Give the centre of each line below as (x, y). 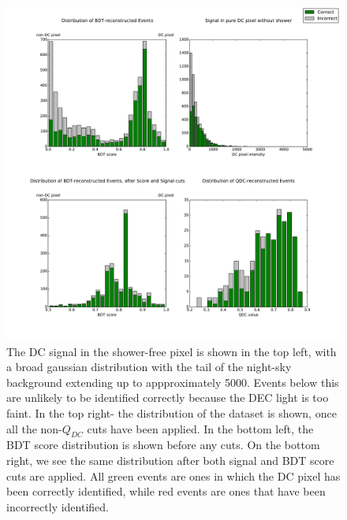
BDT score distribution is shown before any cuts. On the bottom (163, 445)
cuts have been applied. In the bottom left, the (200, 428)
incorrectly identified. (58, 506)
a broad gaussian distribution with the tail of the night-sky (149, 367)
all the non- (34, 428)
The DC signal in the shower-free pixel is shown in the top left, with (172, 351)
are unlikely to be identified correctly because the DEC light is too (168, 397)
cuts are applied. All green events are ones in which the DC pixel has (173, 475)
